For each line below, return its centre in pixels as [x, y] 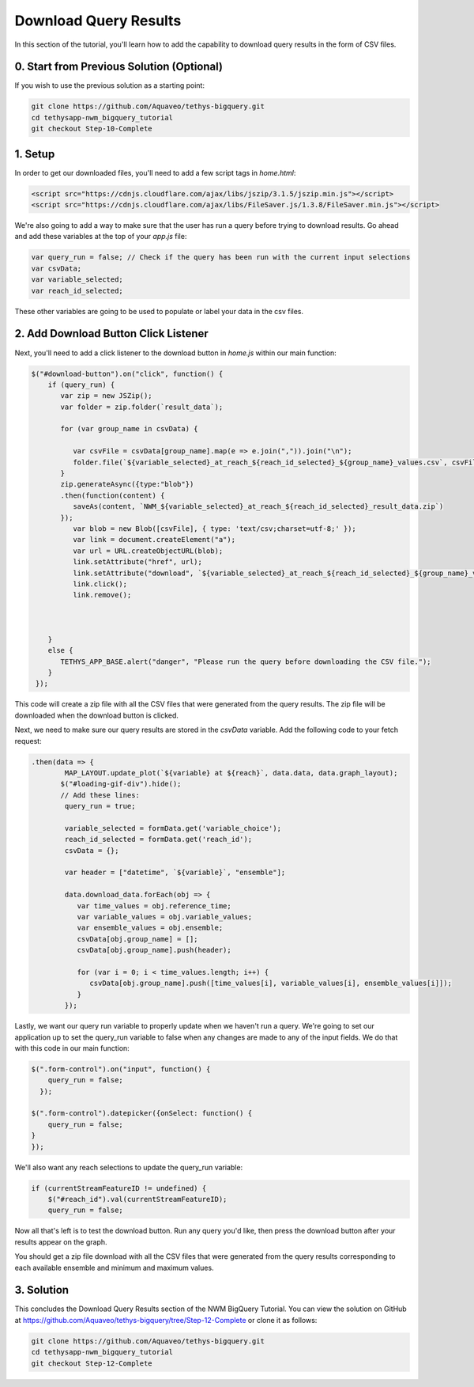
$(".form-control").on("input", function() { [121, 1069]
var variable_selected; [77, 280]
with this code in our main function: [72, 1048]
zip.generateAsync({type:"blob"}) [127, 484]
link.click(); [100, 584]
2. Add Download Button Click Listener [111, 333]
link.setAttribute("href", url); [137, 562]
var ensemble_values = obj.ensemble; [150, 928]
